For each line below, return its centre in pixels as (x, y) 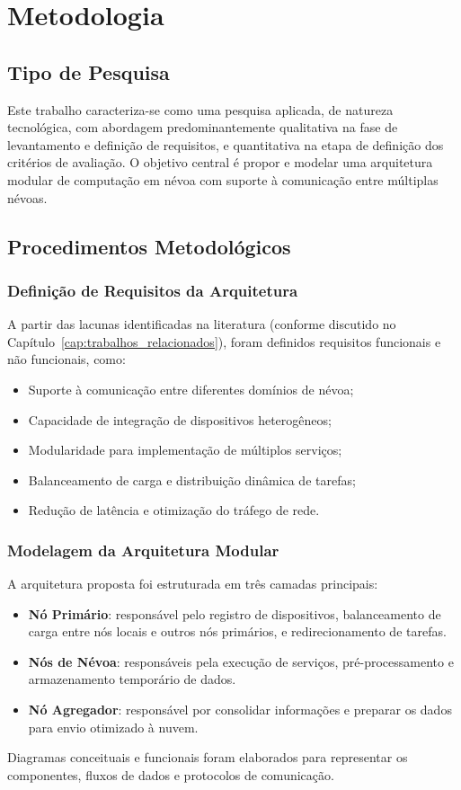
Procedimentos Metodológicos (149, 246)
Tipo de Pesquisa (89, 71)
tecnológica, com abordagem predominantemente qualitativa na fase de (203, 127)
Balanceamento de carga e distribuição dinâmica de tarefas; (192, 479)
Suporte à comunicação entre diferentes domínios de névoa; (191, 389)
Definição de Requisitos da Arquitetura (153, 290)
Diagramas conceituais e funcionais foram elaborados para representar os (208, 757)
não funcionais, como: (66, 359)
